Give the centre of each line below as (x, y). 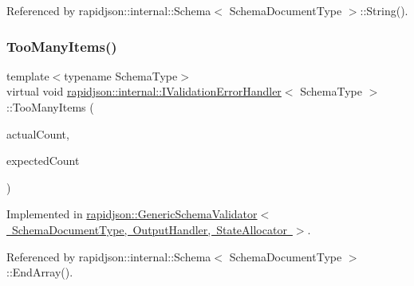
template (28, 75)
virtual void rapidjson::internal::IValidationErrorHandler (144, 91)
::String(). (384, 10)
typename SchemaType (121, 75)
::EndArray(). (40, 272)
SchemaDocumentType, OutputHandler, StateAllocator (149, 229)
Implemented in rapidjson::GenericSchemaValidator (132, 214)
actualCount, (38, 133)
